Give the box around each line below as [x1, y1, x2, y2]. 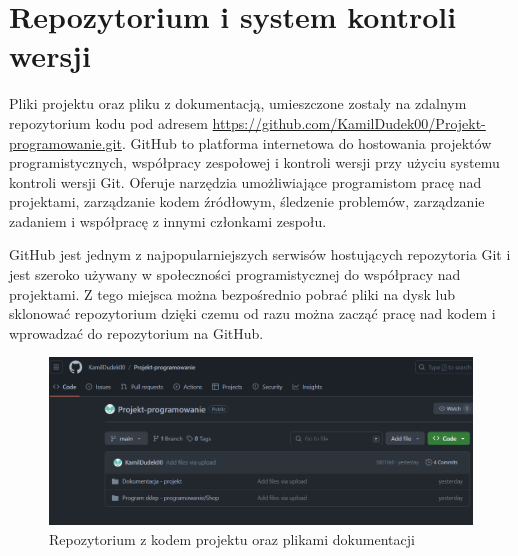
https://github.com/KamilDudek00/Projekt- [212, 112, 486, 133]
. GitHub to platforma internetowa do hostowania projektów [121, 132, 492, 153]
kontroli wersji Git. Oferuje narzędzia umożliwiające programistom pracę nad [9, 171, 482, 192]
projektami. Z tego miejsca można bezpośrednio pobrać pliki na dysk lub [9, 283, 456, 304]
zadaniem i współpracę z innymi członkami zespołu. [9, 210, 327, 231]
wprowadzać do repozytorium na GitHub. [9, 322, 264, 343]
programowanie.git [9, 132, 122, 153]
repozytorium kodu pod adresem [9, 112, 208, 133]
